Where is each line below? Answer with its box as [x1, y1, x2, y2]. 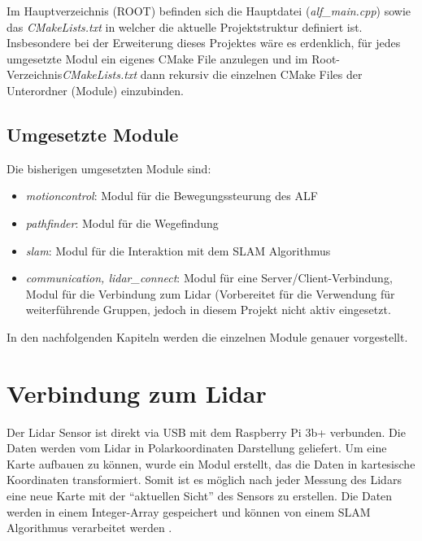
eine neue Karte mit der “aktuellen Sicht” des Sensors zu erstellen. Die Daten [7, 487, 393, 504]
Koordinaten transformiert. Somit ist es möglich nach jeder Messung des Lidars [7, 471, 402, 488]
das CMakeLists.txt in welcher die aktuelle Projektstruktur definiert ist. [7, 18, 363, 35]
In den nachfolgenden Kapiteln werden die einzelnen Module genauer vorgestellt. [7, 328, 408, 345]
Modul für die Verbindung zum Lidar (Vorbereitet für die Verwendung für [25, 285, 395, 302]
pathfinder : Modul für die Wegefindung [25, 214, 219, 231]
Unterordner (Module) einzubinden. [7, 81, 184, 98]
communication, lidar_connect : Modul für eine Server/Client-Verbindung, [25, 269, 393, 286]
